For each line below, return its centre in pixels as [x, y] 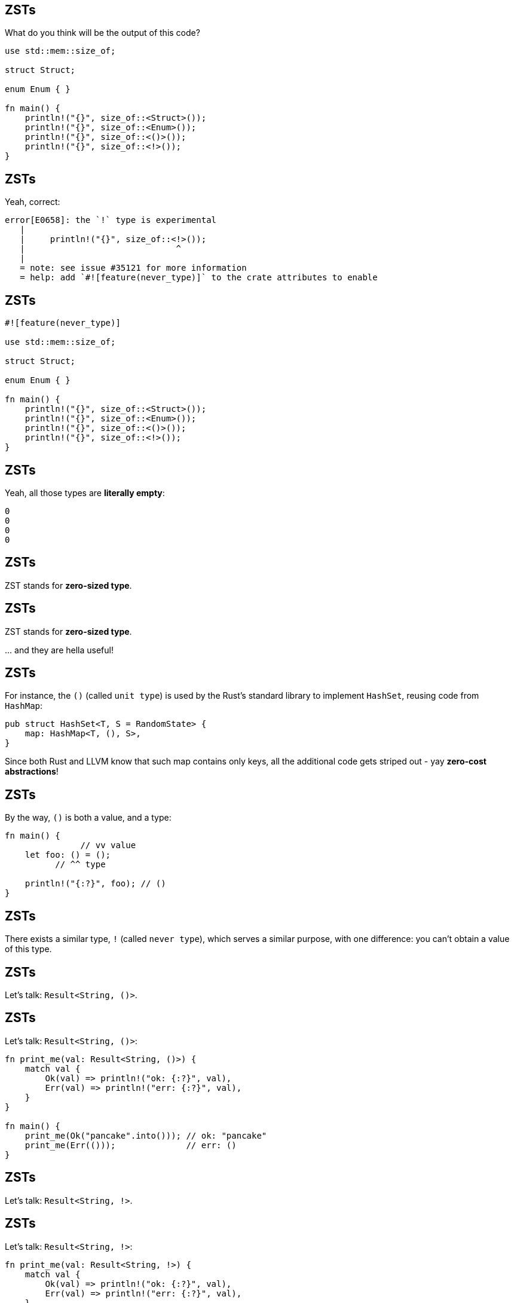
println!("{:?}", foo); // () [95, 884]
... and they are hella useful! [59, 650]
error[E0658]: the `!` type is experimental [111, 220]
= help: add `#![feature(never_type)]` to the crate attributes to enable [199, 278]
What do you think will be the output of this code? [103, 33]
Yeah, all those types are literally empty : [85, 493]
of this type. [28, 949]
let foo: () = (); [68, 855]
